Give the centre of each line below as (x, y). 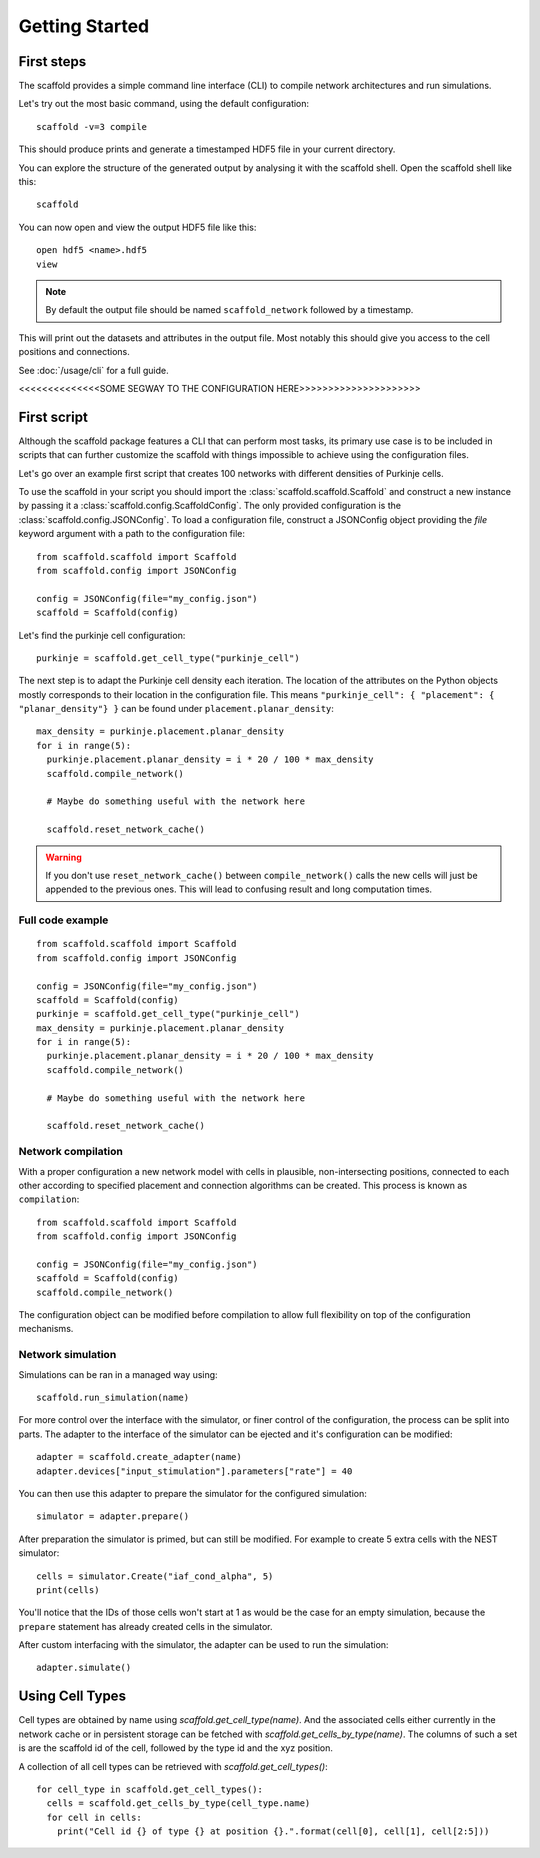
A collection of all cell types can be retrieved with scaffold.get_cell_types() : (173, 1766)
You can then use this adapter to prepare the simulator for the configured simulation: (192, 1493)
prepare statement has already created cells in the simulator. (146, 1626)
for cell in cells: (94, 1817)
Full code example (63, 920)
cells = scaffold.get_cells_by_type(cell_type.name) (178, 1803)
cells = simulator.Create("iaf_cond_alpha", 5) (155, 1576)
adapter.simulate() (84, 1668)
